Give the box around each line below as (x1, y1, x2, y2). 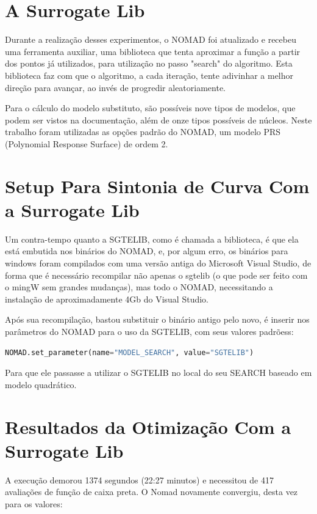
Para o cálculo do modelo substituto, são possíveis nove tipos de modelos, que (5, 101, 296, 114)
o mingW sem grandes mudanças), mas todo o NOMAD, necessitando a (5, 281, 273, 293)
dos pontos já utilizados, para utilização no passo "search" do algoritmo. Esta (5, 57, 293, 70)
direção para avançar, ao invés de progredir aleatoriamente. (5, 81, 226, 94)
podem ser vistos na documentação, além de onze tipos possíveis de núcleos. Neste (5, 113, 312, 126)
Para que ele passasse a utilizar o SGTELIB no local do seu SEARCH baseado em (5, 366, 312, 379)
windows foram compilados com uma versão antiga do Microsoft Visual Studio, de (5, 256, 312, 269)
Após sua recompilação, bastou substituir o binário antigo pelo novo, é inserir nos (5, 313, 310, 326)
